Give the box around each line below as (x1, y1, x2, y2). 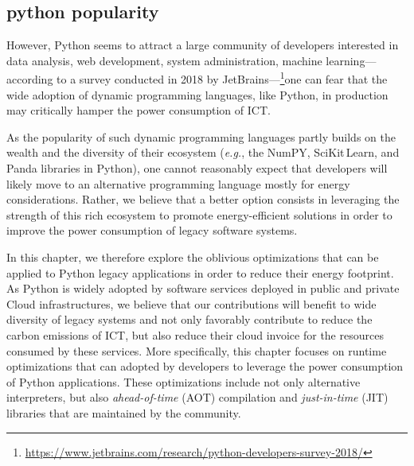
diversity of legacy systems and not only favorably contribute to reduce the (6, 311, 373, 328)
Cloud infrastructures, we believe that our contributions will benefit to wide (6, 295, 377, 312)
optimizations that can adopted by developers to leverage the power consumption (6, 358, 404, 375)
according (6, 71, 53, 87)
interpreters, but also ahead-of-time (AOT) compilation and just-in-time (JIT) (6, 389, 389, 406)
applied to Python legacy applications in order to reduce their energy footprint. (6, 264, 394, 281)
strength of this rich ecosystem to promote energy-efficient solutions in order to (6, 206, 393, 223)
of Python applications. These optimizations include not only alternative (6, 373, 361, 390)
